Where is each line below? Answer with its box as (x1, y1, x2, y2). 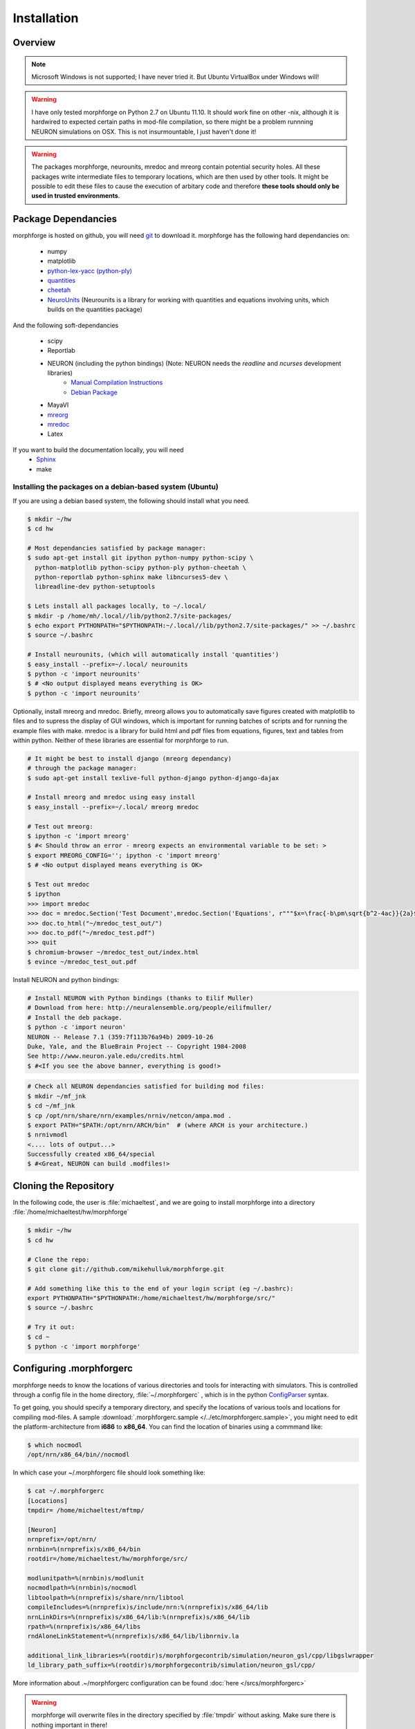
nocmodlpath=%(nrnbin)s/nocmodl (27, 1584, 138, 1592)
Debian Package (71, 388, 118, 396)
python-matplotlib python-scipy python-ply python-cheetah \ (35, 564, 247, 571)
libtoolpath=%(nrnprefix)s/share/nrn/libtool (27, 1593, 185, 1601)
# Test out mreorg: (27, 822, 93, 830)
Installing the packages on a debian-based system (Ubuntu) (12, 482, 219, 492)
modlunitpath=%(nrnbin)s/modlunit (27, 1574, 145, 1582)
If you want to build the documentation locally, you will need (12, 445, 184, 454)
